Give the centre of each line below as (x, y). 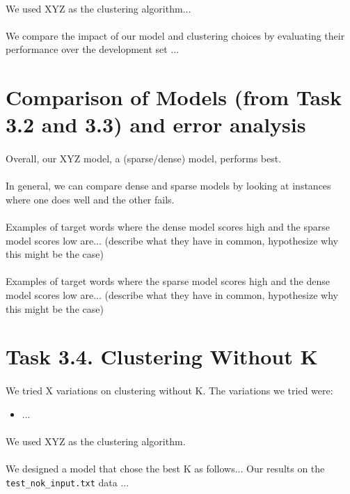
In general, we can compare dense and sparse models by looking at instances (168, 186)
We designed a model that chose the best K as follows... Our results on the (165, 469)
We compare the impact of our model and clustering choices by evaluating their (175, 35)
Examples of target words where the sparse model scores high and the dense (168, 281)
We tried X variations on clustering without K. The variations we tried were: (169, 391)
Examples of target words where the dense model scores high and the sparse (168, 227)
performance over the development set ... (93, 49)
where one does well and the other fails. (90, 199)
